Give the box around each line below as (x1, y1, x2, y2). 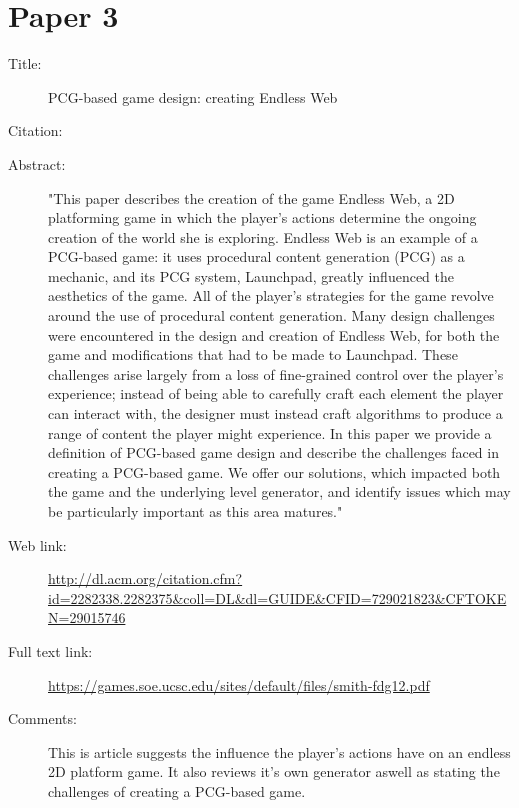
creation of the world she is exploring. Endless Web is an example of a (48, 226, 478, 247)
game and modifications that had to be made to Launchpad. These (48, 344, 458, 365)
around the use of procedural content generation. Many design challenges (48, 305, 495, 326)
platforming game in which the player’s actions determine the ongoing (48, 207, 477, 228)
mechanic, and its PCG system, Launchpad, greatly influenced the (48, 265, 454, 286)
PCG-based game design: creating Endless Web (48, 86, 338, 107)
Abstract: (8, 153, 66, 174)
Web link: (8, 534, 67, 555)
